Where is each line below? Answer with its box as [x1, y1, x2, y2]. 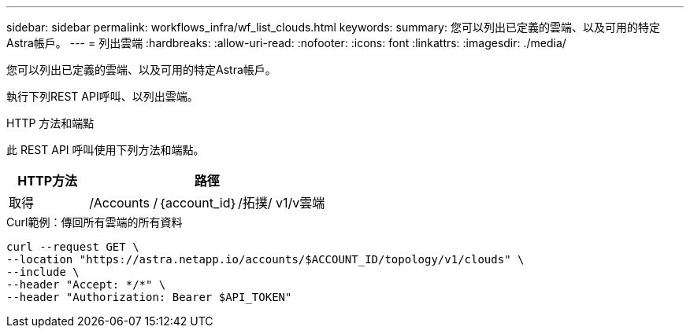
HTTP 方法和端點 [6, 116, 95, 130]
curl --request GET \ [6, 240, 139, 253]
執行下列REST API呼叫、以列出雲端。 [6, 90, 198, 103]
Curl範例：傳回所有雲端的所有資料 [6, 215, 183, 229]
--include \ [6, 266, 80, 278]
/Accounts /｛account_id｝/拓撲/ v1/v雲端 [89, 195, 325, 211]
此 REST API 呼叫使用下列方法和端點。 [6, 143, 205, 156]
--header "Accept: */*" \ [6, 278, 166, 291]
